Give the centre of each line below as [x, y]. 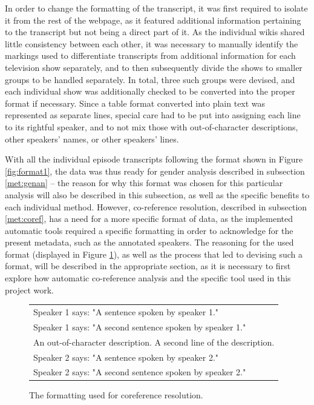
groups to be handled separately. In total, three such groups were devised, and [150, 79]
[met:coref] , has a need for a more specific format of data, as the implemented [149, 219]
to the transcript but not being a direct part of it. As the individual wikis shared [155, 32]
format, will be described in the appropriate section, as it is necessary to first [148, 266]
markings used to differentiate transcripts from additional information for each [150, 55]
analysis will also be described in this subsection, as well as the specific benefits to [157, 194]
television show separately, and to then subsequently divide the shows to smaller [154, 67]
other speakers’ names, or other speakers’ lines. [92, 139]
